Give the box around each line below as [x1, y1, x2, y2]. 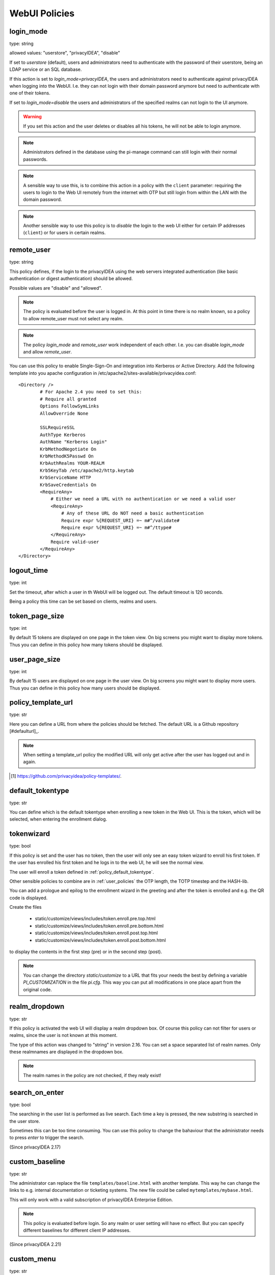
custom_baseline [9, 1157, 66, 1166]
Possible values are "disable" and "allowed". [9, 285, 102, 291]
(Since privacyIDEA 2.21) [9, 1241, 62, 1247]
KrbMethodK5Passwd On [40, 453, 94, 459]
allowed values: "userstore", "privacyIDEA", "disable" [9, 50, 121, 56]
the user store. [9, 1118, 40, 1124]
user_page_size [9, 655, 61, 664]
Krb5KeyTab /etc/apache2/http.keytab [40, 467, 134, 473]
